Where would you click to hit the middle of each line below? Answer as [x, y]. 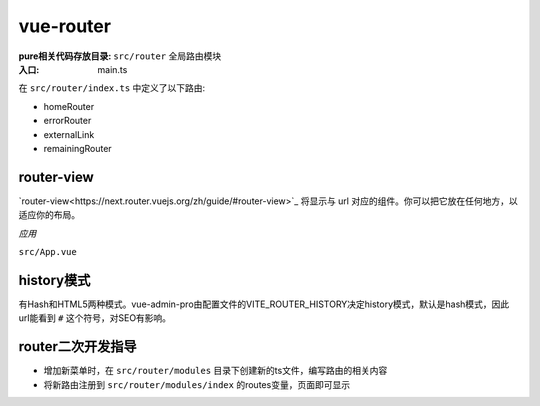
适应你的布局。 [49, 215]
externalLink [69, 134]
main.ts [112, 69]
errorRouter [67, 121]
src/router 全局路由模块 [167, 56]
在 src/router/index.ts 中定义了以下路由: [112, 88]
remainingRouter [77, 148]
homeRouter [69, 106]
